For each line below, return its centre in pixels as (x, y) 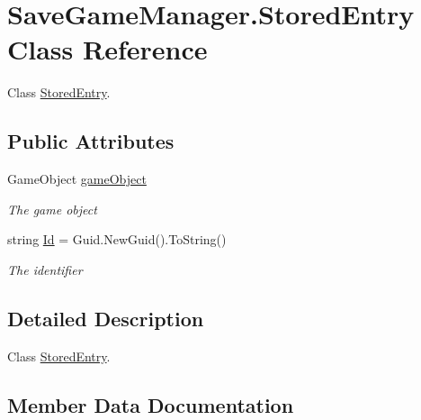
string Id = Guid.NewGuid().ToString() (117, 239)
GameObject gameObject (77, 179)
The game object (52, 209)
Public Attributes (91, 141)
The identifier (45, 269)
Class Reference (107, 49)
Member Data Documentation (151, 404)
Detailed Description (106, 318)
